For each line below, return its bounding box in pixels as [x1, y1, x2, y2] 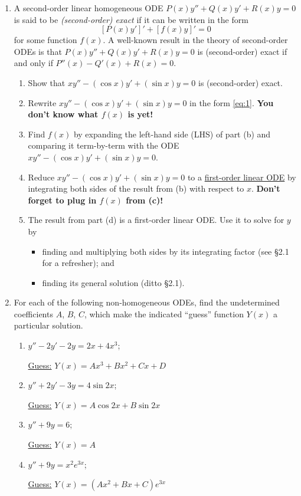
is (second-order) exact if [197, 45, 287, 57]
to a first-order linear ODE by [187, 170, 296, 183]
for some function [14, 34, 77, 46]
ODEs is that [14, 45, 62, 57]
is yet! [127, 108, 153, 120]
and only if [14, 57, 53, 69]
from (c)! [126, 193, 163, 206]
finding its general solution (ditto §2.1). [42, 276, 185, 288]
